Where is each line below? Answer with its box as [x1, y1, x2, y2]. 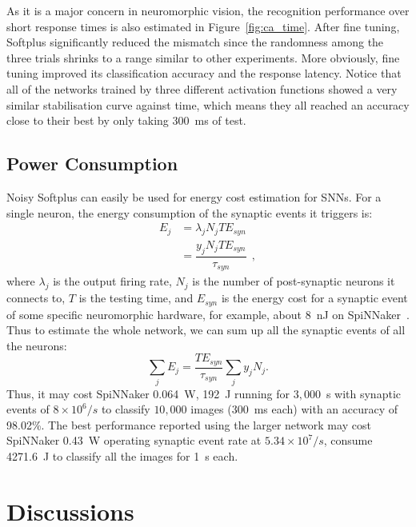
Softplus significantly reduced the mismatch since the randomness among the [6, 34, 384, 50]
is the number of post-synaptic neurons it [192, 273, 395, 289]
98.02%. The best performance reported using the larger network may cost [6, 416, 371, 433]
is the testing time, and [78, 289, 194, 306]
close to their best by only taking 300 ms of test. [6, 112, 246, 129]
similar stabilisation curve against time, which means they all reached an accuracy [6, 96, 410, 113]
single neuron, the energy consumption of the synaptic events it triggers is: [6, 204, 373, 221]
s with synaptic [326, 385, 401, 401]
